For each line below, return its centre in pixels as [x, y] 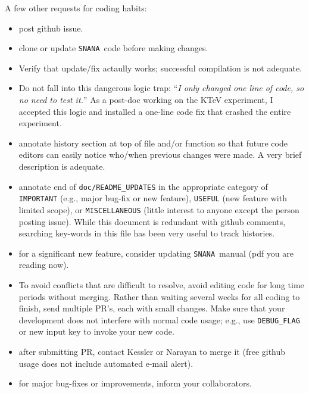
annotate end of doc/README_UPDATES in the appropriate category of [143, 186]
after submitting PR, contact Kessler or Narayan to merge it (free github [152, 352]
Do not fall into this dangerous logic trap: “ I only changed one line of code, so [161, 88]
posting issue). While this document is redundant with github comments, [152, 221]
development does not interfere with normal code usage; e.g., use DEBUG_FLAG [159, 319]
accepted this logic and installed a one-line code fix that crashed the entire [155, 111]
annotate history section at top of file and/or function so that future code [153, 143]
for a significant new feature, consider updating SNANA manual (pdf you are [156, 253]
